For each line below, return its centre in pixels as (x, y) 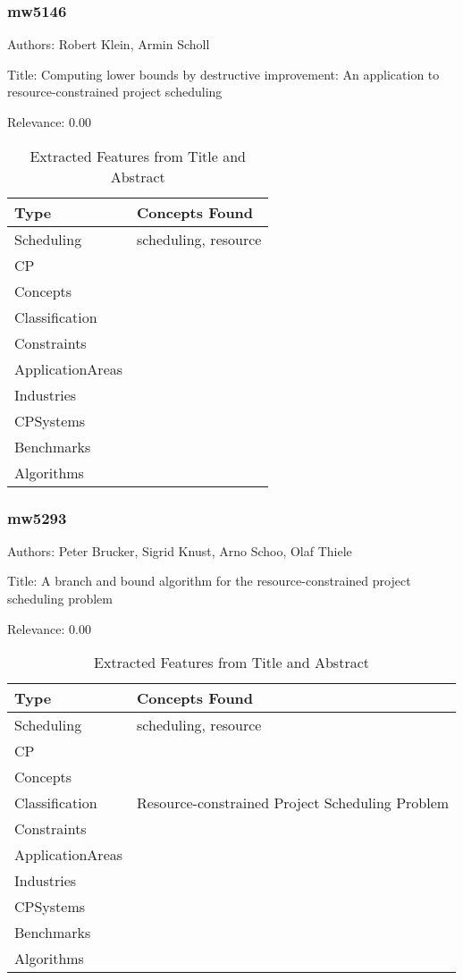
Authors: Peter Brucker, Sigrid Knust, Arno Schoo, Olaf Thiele (180, 550)
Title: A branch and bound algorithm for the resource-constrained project (209, 581)
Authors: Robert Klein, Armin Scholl (109, 44)
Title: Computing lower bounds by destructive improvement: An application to (223, 74)
